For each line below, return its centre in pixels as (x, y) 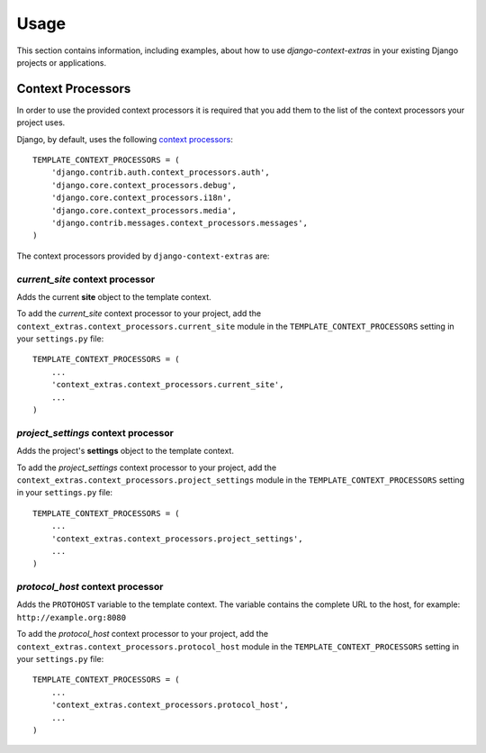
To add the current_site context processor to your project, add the (139, 313)
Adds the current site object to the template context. (114, 296)
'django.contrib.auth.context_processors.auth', (160, 172)
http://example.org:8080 (71, 617)
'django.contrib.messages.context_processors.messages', (179, 222)
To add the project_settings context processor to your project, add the (147, 467)
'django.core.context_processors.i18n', (142, 198)
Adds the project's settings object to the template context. (125, 451)
